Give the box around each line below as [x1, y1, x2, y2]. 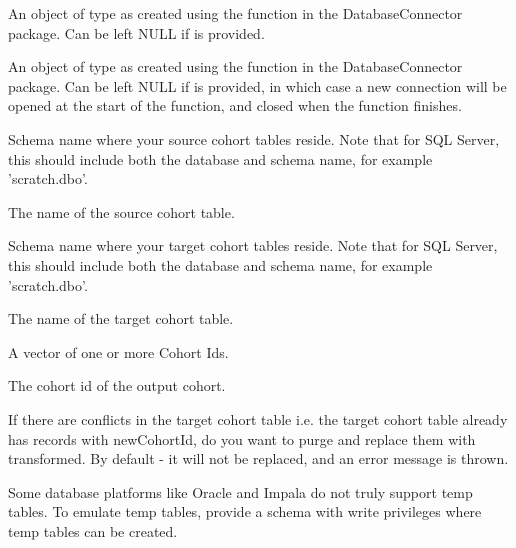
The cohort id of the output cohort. [8, 375, 226, 396]
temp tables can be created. [8, 520, 178, 541]
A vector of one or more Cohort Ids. [8, 341, 229, 362]
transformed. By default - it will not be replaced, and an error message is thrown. [8, 448, 509, 469]
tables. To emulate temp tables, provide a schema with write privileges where [8, 501, 482, 522]
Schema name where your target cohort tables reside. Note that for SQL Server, [8, 235, 498, 256]
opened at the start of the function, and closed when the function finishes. [8, 95, 462, 116]
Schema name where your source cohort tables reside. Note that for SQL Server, [8, 128, 500, 149]
